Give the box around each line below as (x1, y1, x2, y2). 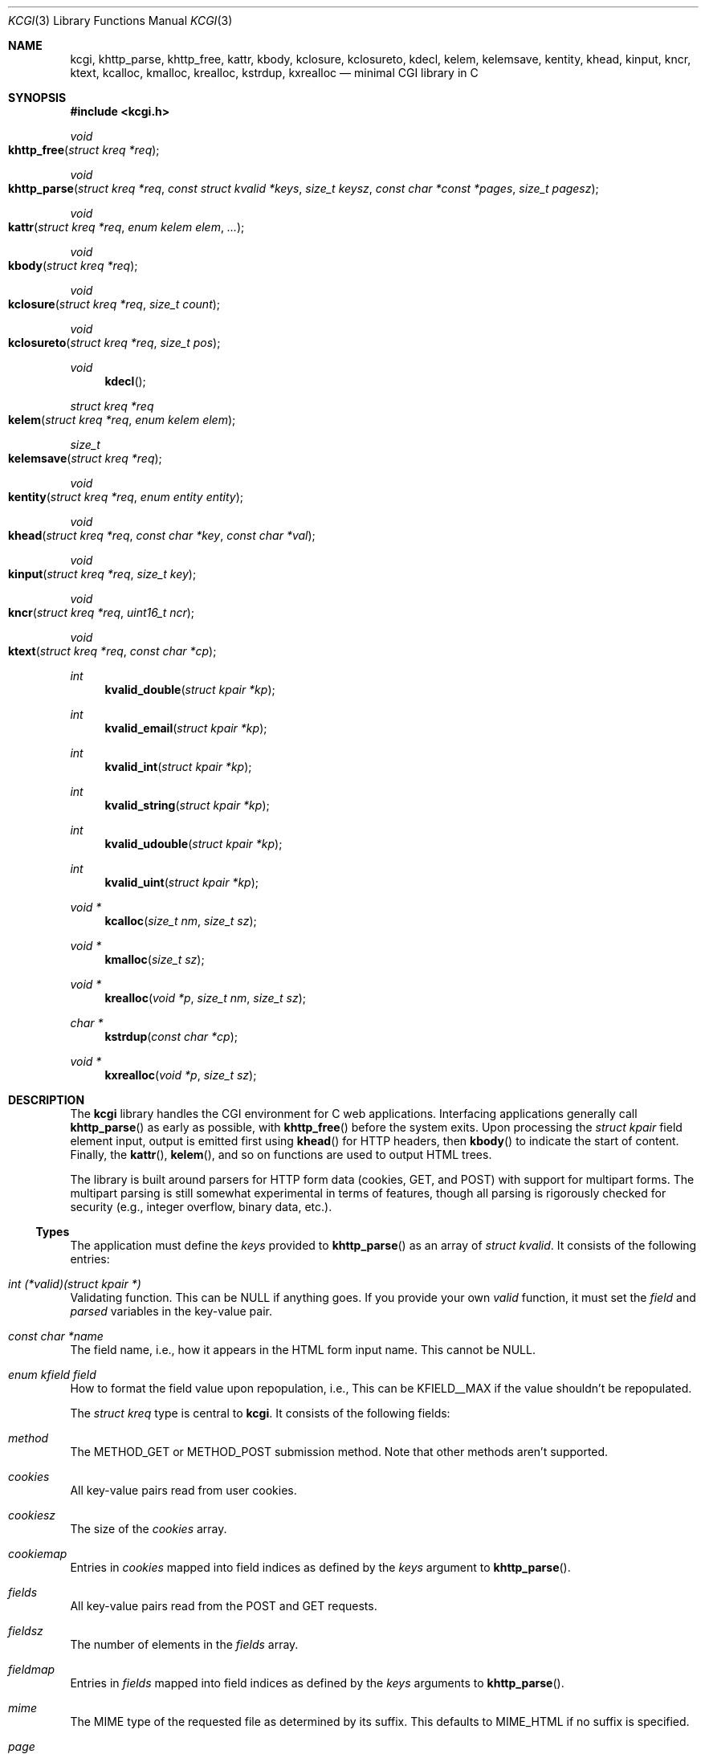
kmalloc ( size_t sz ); (104, 952, 205, 966)
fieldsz (8, 1624, 43, 1638)
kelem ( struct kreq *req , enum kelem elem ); (8, 413, 236, 426)
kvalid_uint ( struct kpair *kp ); (104, 875, 259, 889)
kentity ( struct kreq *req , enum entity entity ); (8, 490, 244, 504)
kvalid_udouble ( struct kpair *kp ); (104, 837, 283, 850)
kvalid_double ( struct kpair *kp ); (104, 683, 275, 696)
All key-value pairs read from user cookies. (70, 1483, 297, 1497)
